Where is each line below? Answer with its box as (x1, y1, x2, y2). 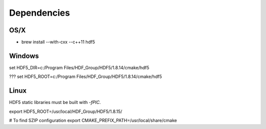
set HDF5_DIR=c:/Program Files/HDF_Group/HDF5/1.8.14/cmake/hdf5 (9, 64, 150, 71)
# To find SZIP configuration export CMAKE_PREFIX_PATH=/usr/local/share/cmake (9, 118, 177, 124)
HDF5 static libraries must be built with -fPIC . (9, 100, 101, 105)
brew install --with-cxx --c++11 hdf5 (21, 39, 96, 45)
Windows (9, 52, 39, 60)
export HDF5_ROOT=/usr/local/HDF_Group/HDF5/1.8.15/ (9, 108, 123, 114)
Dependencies (9, 7, 70, 18)
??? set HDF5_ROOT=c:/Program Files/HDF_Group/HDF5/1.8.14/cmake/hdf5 (9, 74, 162, 79)
